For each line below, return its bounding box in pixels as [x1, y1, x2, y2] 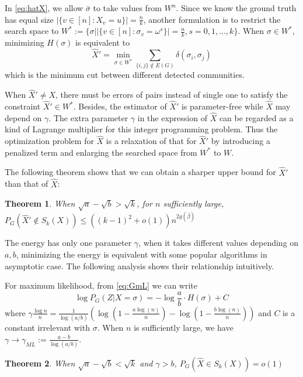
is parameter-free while [181, 100, 263, 112]
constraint [5, 100, 41, 112]
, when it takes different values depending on [138, 237, 299, 249]
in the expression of [137, 111, 207, 124]
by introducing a [211, 135, 270, 147]
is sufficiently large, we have [134, 321, 234, 334]
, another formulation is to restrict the [143, 13, 281, 25]
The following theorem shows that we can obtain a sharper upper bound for [5, 166, 276, 178]
